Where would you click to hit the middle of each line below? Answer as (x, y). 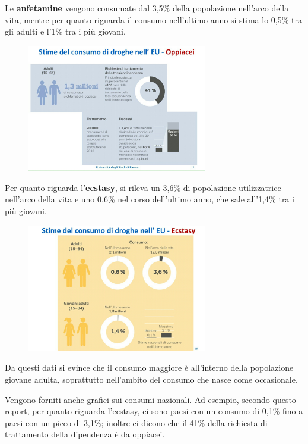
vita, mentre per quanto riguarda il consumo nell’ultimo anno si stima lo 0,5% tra (153, 19)
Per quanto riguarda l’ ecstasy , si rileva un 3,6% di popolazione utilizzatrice (143, 187)
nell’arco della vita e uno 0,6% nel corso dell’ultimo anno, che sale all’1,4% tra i (150, 199)
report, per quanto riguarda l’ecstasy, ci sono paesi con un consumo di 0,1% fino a (154, 411)
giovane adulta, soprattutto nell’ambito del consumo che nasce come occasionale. (151, 379)
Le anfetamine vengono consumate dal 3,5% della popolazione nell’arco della (147, 8)
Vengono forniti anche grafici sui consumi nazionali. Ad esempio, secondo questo (150, 399)
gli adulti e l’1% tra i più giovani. (65, 31)
